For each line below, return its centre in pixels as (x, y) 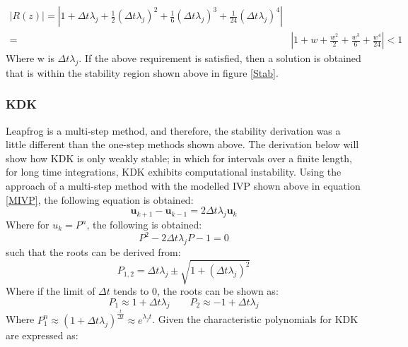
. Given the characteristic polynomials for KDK (255, 319)
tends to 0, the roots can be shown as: (196, 291)
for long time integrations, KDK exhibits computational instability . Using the (174, 172)
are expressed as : (42, 335)
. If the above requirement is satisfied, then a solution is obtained (220, 58)
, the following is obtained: (144, 225)
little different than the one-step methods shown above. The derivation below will (182, 144)
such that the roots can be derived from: (93, 251)
